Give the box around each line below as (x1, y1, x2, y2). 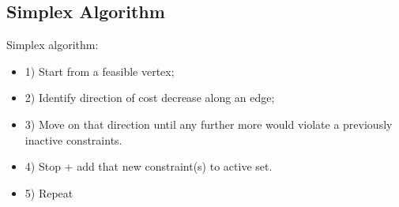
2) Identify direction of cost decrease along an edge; (24, 89, 275, 106)
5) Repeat (24, 184, 73, 201)
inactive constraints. (24, 131, 122, 148)
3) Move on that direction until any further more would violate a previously (24, 115, 393, 132)
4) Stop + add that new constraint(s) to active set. (24, 158, 273, 175)
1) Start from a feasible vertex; (24, 62, 175, 79)
